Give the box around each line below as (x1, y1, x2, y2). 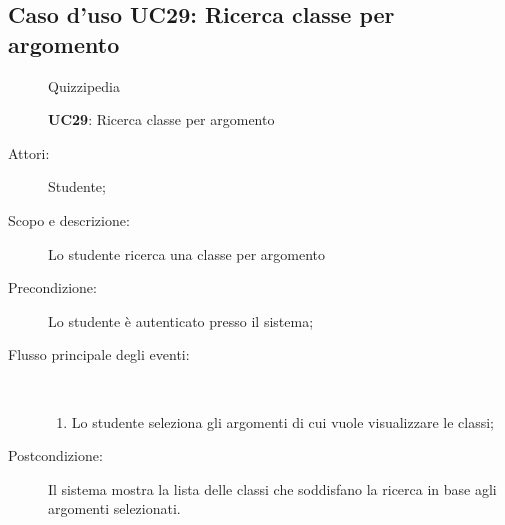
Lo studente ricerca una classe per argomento (48, 243, 326, 264)
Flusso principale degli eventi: (8, 344, 190, 365)
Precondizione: (8, 277, 97, 298)
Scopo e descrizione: (8, 209, 130, 230)
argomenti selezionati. (48, 498, 181, 519)
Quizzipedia (48, 75, 120, 96)
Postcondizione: (8, 445, 103, 466)
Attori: (8, 142, 50, 163)
